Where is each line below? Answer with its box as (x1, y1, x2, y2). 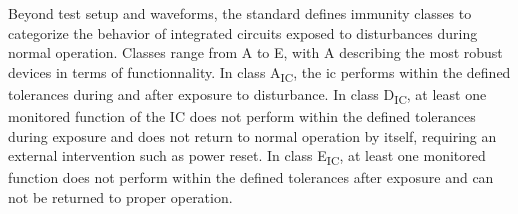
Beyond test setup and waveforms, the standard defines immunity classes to (8, 3, 472, 23)
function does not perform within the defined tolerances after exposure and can (8, 167, 494, 188)
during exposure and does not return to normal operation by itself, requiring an (8, 125, 497, 146)
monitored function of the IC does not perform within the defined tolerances (8, 106, 476, 127)
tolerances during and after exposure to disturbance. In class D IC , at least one (8, 83, 487, 107)
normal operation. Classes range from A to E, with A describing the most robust (8, 42, 503, 63)
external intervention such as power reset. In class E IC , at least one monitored (8, 145, 486, 169)
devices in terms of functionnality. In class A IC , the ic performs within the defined (8, 61, 511, 85)
